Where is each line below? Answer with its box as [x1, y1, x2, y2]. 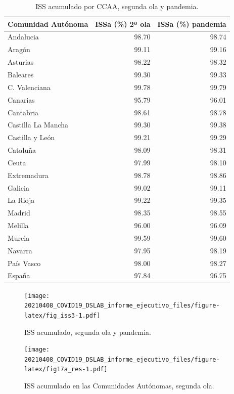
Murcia [8, 232, 30, 243]
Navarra [8, 245, 32, 255]
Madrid [8, 207, 30, 218]
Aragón [8, 44, 30, 55]
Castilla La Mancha [8, 119, 69, 130]
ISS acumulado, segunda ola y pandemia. [24, 326, 151, 337]
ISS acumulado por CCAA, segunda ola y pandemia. [35, 1, 199, 11]
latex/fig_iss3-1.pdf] [24, 312, 101, 319]
